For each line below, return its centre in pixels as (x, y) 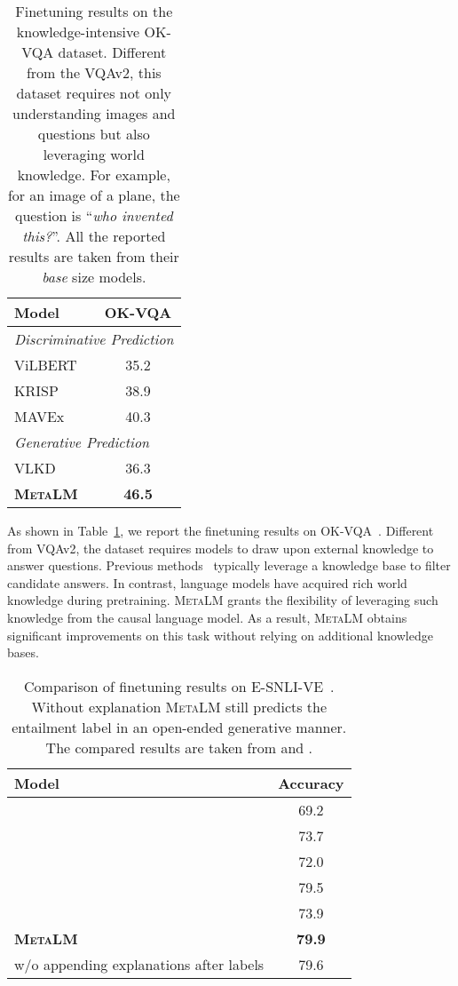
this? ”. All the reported (94, 236)
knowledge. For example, (94, 175)
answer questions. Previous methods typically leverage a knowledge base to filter (229, 565)
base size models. (94, 277)
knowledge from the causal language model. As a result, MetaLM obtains (207, 617)
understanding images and (94, 113)
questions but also (94, 134)
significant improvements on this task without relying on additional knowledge (220, 635)
